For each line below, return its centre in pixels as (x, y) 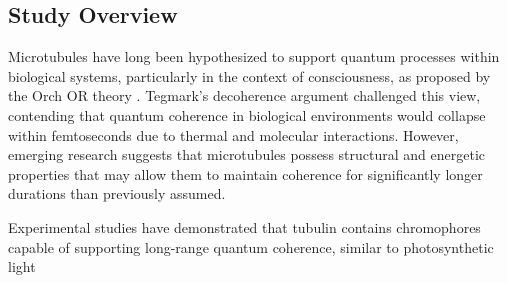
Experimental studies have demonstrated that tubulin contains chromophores (244, 226)
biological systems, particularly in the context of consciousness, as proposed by (249, 75)
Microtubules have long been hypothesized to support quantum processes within (254, 56)
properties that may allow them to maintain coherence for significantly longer (245, 173)
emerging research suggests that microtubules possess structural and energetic (246, 154)
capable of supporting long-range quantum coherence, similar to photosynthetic (251, 246)
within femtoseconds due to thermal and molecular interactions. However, (233, 134)
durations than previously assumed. (117, 193)
